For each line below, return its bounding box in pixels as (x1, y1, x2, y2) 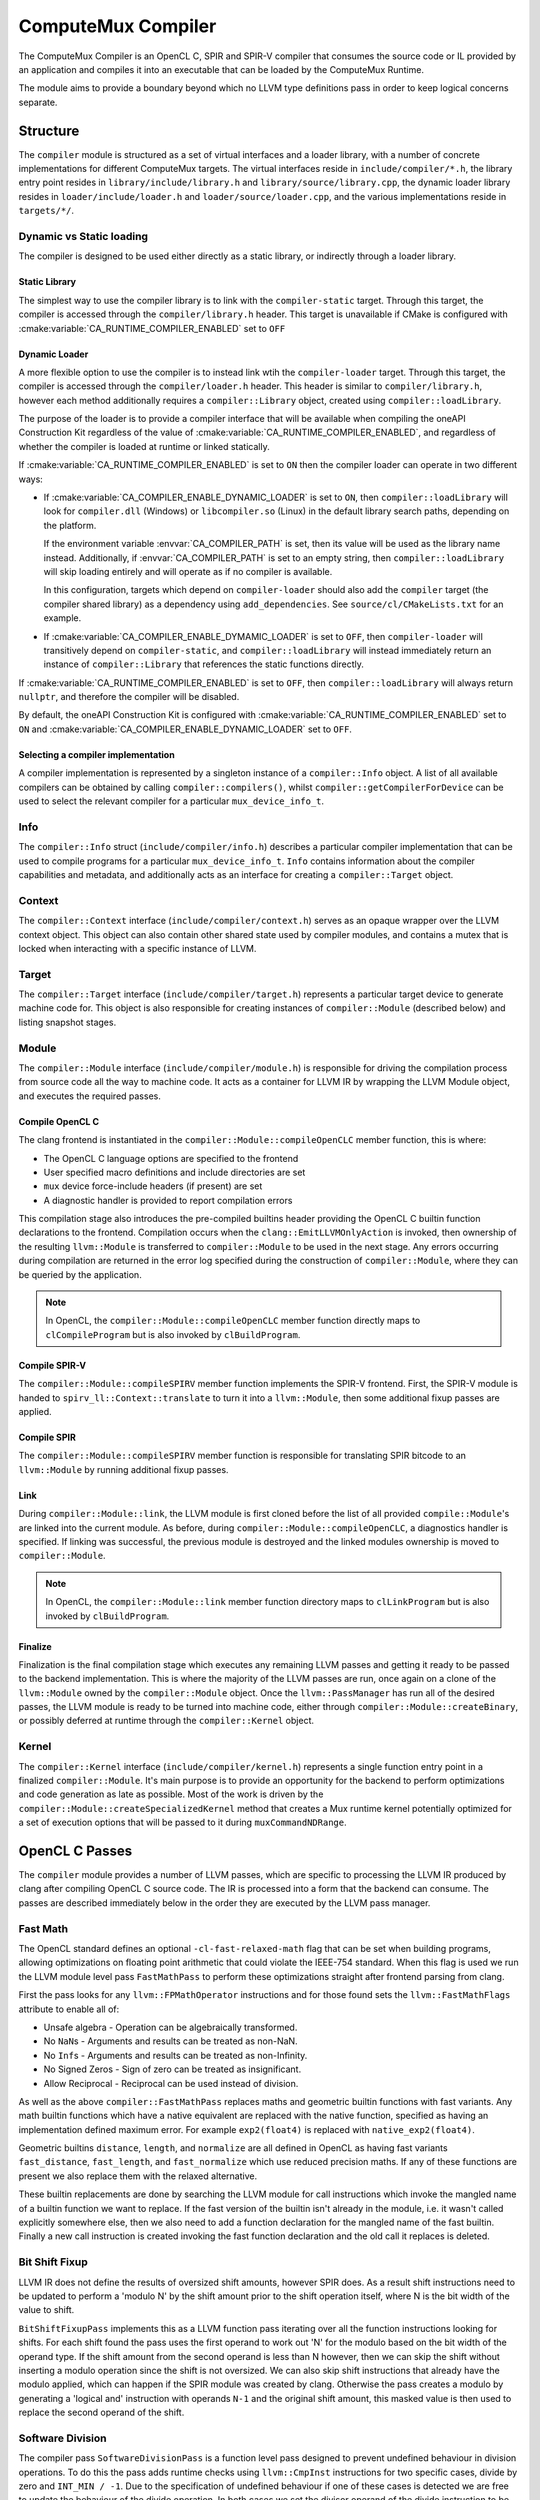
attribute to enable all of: (18, 2003, 120, 2015)
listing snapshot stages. (18, 1016, 117, 1028)
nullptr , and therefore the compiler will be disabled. (18, 691, 240, 703)
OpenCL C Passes (18, 1842, 133, 1859)
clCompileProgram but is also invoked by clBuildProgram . (45, 1328, 301, 1340)
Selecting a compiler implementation (18, 748, 175, 760)
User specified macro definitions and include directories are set (43, 1166, 306, 1178)
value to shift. (18, 2304, 75, 2316)
